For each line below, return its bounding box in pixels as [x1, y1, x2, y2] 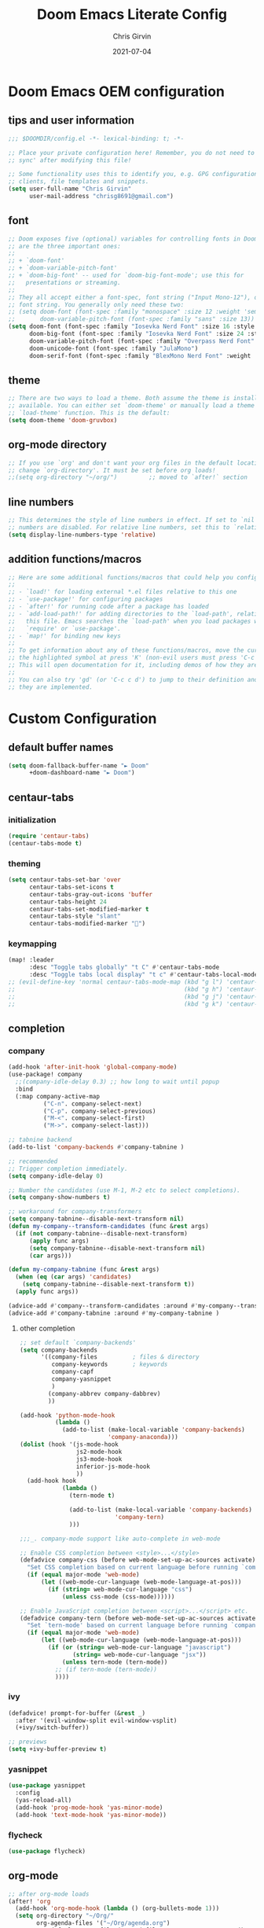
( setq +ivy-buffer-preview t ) [8, 1746, 108, 1753]
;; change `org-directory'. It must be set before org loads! [8, 466, 216, 474]
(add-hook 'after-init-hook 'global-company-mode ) [8, 1063, 178, 1071]
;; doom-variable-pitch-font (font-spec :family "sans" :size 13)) [8, 315, 255, 323]
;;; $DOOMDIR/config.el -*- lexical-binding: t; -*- [8, 134, 185, 142]
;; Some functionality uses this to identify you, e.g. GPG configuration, [8, 171, 262, 178]
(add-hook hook [27, 1477, 77, 1485]
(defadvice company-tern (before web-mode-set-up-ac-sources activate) [19, 1614, 259, 1622]
